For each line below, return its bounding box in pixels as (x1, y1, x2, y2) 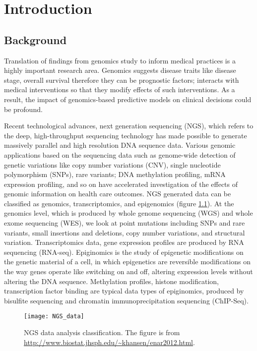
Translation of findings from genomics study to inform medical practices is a (4, 55, 236, 65)
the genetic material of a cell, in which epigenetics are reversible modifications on (4, 256, 251, 267)
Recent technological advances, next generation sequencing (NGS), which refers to (4, 120, 254, 131)
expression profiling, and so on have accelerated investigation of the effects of (4, 178, 238, 189)
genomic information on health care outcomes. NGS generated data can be (4, 188, 231, 199)
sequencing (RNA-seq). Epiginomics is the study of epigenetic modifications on (4, 246, 244, 257)
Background (4, 32, 67, 47)
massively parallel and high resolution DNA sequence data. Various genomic (4, 140, 236, 150)
